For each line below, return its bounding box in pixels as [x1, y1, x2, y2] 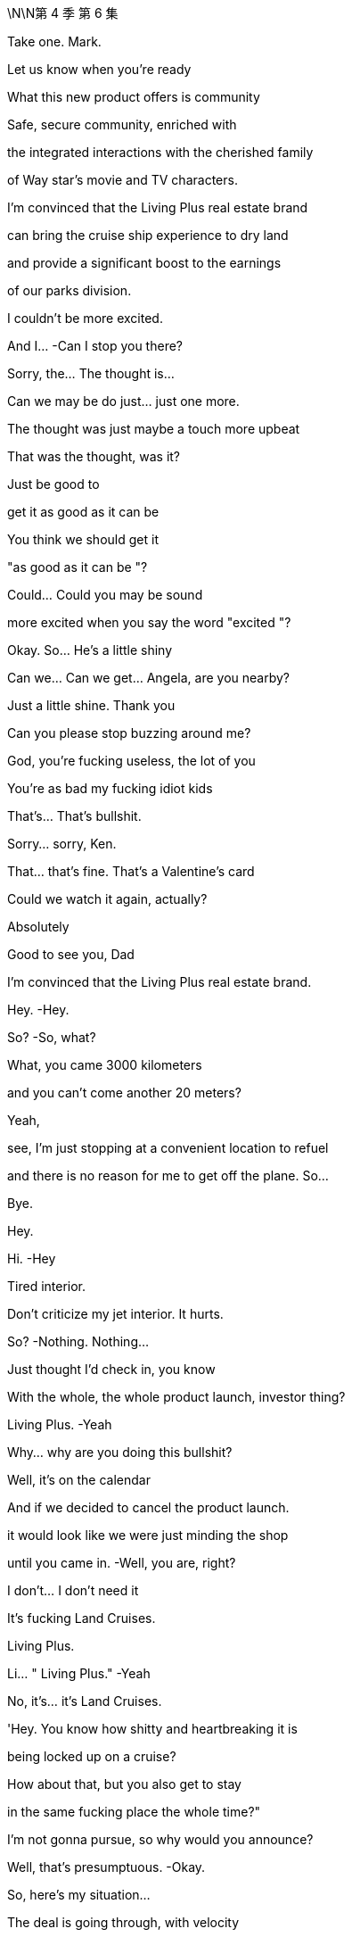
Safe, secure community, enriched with [7, 117, 237, 132]
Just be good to [7, 476, 100, 492]
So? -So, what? [7, 1030, 96, 1045]
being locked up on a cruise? [7, 1749, 176, 1764]
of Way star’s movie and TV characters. [7, 172, 238, 187]
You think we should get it [7, 532, 159, 547]
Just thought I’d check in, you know [7, 1362, 216, 1377]
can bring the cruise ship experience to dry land [7, 228, 289, 243]
